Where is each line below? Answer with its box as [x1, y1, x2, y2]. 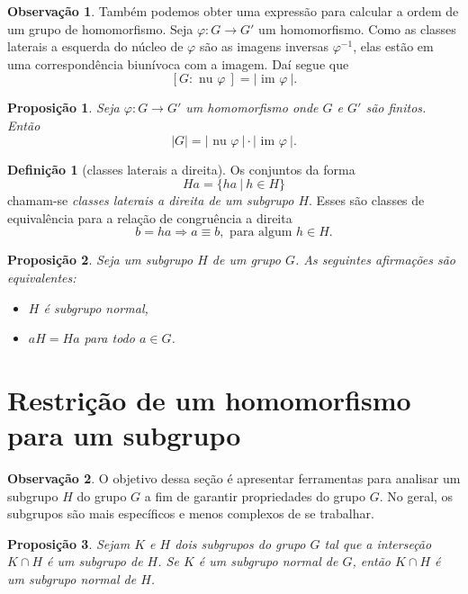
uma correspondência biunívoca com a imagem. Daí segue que [7, 54, 349, 73]
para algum [229, 226, 292, 239]
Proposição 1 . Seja [7, 98, 120, 117]
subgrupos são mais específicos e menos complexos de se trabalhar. [7, 504, 374, 523]
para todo [84, 328, 135, 347]
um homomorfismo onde [185, 98, 319, 117]
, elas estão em [353, 37, 434, 56]
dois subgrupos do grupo [175, 534, 306, 553]
